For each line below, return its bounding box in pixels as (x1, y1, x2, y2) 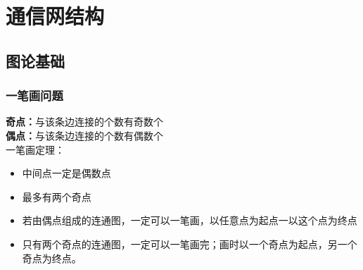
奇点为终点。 (22, 250, 82, 265)
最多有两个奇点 (22, 189, 91, 204)
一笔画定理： (6, 142, 65, 157)
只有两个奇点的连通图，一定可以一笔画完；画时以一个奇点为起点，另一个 (22, 236, 357, 251)
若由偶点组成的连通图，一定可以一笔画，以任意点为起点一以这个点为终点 (22, 213, 357, 228)
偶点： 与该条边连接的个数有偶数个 (6, 128, 163, 142)
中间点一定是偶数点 (22, 166, 111, 180)
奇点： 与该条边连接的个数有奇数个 (6, 114, 163, 129)
